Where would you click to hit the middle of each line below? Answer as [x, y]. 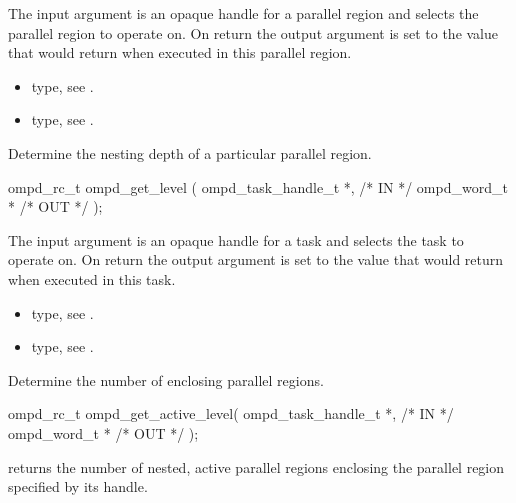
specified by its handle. [78, 486]
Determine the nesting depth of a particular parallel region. [190, 152]
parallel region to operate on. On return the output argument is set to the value [253, 32]
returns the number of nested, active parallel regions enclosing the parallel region [256, 466]
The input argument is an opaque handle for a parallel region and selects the [243, 13]
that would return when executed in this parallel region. [180, 52]
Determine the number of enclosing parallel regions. [166, 379]
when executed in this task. [92, 278]
